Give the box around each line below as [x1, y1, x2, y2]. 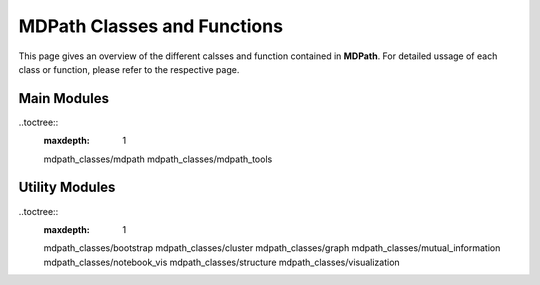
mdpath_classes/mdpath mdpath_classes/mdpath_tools [43, 153, 273, 165]
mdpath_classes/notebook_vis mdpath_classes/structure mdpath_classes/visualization [43, 256, 400, 268]
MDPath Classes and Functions [18, 15, 284, 37]
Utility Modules [18, 179, 116, 196]
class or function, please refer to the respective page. [18, 63, 240, 75]
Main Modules [18, 90, 110, 107]
